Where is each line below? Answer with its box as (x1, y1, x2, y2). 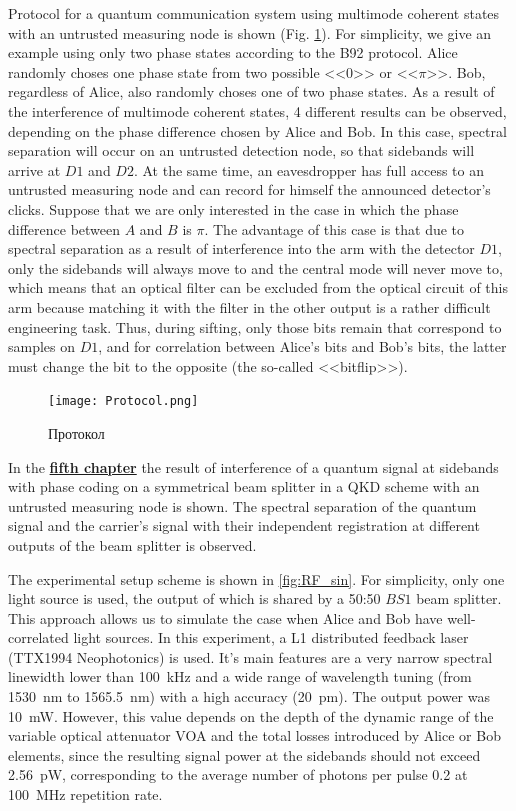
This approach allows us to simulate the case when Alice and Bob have (8, 607, 443, 628)
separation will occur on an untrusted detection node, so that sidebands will (8, 140, 475, 161)
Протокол (48, 422, 105, 443)
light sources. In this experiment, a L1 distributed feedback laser (73, 627, 469, 648)
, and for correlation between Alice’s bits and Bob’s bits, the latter (98, 336, 507, 357)
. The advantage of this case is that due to (204, 218, 465, 239)
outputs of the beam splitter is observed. (8, 534, 257, 555)
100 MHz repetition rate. (8, 784, 163, 805)
